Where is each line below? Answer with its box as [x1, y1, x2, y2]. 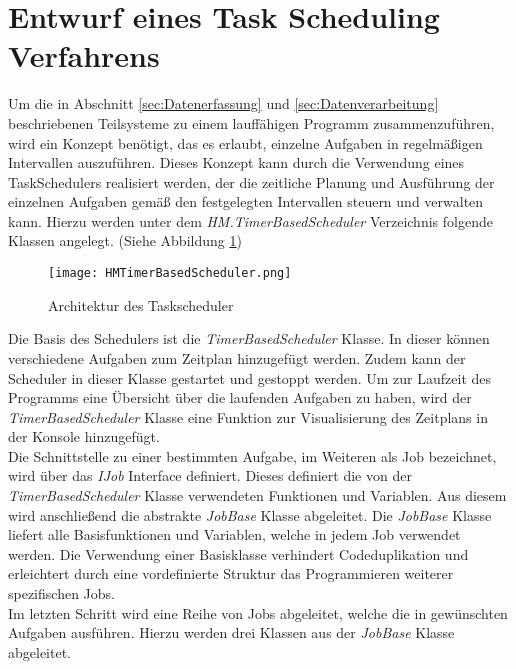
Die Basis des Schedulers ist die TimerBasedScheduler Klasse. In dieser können [8, 328, 490, 349]
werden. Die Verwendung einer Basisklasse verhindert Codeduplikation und [8, 543, 469, 564]
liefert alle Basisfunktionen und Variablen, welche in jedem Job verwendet [8, 524, 461, 545]
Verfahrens [8, 35, 160, 76]
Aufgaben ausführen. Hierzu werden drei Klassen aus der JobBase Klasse [8, 622, 455, 643]
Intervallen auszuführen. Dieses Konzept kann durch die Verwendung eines [8, 152, 465, 173]
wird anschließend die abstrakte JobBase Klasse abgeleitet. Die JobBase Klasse [8, 504, 492, 525]
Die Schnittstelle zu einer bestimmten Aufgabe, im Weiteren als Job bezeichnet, [8, 445, 497, 466]
